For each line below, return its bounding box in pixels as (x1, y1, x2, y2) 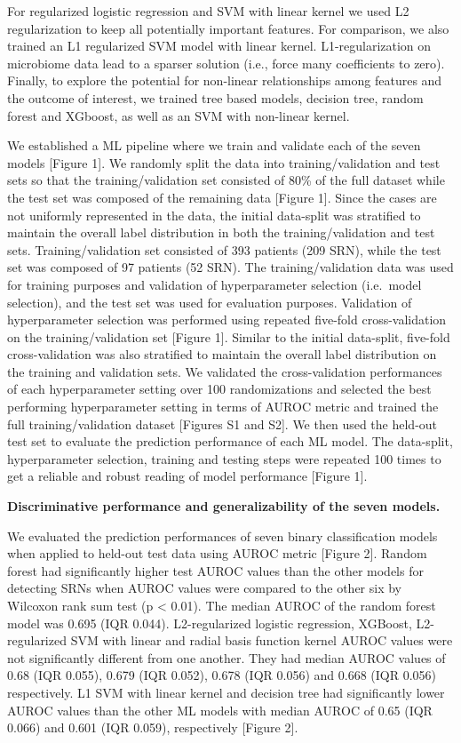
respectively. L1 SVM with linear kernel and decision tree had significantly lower (7, 683, 445, 701)
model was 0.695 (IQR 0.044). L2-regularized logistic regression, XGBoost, (7, 613, 412, 632)
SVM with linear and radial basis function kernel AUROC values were (70, 631, 453, 650)
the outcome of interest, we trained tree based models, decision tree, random (7, 88, 424, 107)
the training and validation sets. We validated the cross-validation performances (7, 362, 442, 380)
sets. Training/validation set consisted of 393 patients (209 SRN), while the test (7, 240, 441, 259)
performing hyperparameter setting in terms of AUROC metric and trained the (7, 397, 439, 416)
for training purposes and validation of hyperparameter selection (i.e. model (7, 275, 422, 293)
